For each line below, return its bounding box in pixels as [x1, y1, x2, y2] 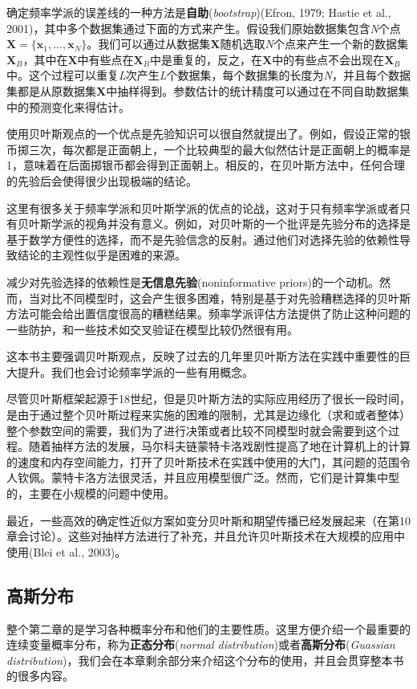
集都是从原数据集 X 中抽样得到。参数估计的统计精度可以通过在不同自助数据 [6, 82, 399, 99]
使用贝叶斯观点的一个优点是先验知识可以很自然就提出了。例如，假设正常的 [6, 125, 399, 142]
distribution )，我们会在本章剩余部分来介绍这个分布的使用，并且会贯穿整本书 [6, 651, 404, 668]
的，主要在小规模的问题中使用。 [6, 485, 175, 502]
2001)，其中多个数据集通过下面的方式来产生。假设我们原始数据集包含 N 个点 [6, 19, 401, 36]
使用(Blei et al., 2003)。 [6, 543, 127, 560]
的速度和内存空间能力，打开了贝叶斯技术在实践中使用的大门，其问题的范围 [6, 453, 399, 470]
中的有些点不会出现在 [272, 51, 385, 67]
